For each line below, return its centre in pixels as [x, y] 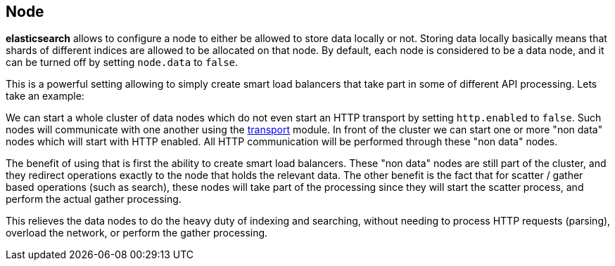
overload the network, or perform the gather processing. [137, 233]
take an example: [45, 96]
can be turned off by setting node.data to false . [122, 62]
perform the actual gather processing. [94, 199]
